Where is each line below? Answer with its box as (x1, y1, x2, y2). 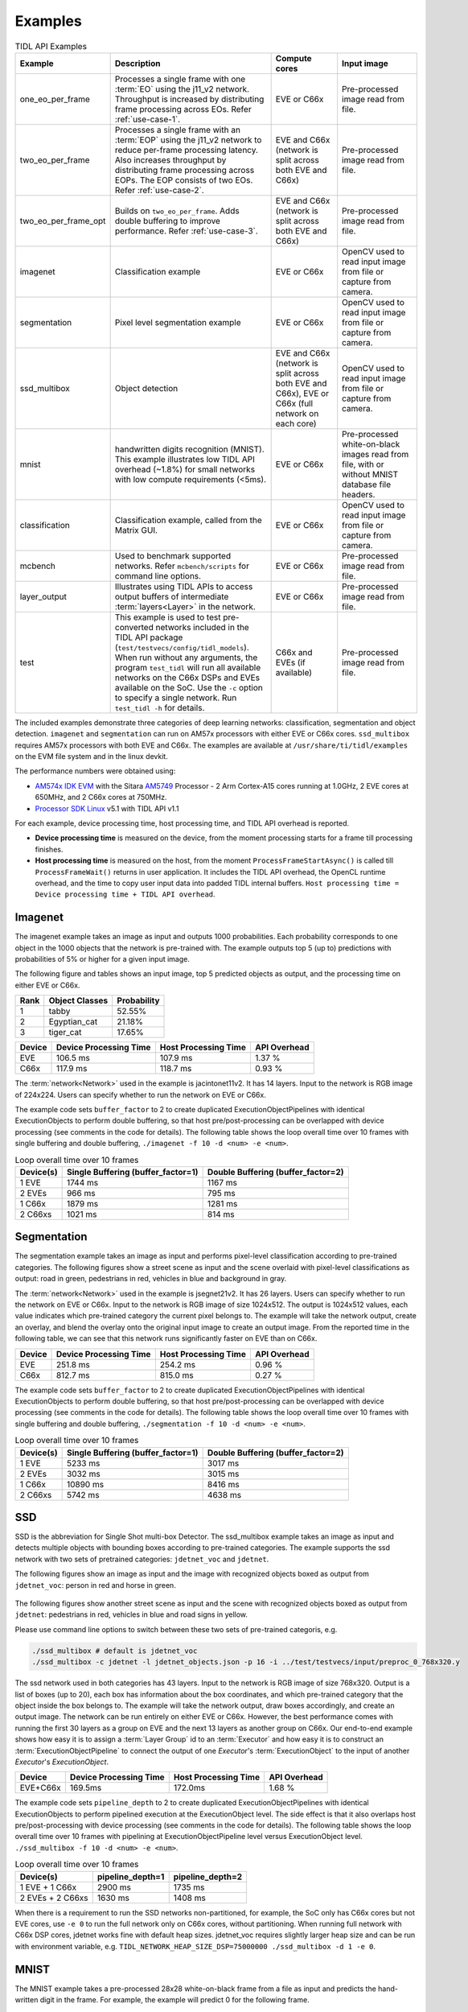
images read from (342, 448, 409, 460)
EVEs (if (275, 657, 306, 668)
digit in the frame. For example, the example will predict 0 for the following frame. (39, 1995, 310, 2005)
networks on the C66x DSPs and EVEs (114, 672, 261, 683)
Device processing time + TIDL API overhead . (35, 889, 216, 899)
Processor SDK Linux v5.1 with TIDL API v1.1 (35, 803, 179, 813)
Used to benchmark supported (114, 550, 232, 561)
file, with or (342, 459, 385, 470)
